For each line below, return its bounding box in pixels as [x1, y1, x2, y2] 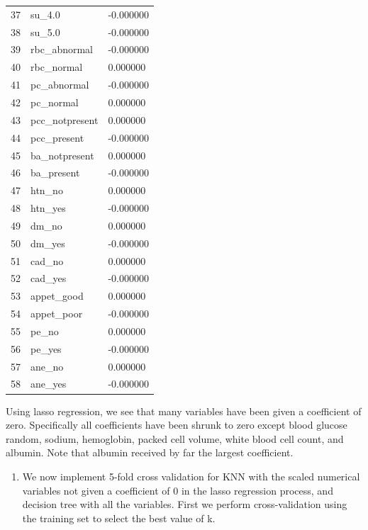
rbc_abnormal [30, 42, 93, 57]
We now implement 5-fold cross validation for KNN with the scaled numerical [22, 468, 360, 483]
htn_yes [30, 201, 66, 215]
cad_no [30, 253, 64, 268]
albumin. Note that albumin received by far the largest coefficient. [6, 445, 294, 460]
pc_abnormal [30, 77, 89, 92]
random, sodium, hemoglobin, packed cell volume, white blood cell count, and [6, 431, 344, 446]
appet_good [30, 288, 84, 303]
